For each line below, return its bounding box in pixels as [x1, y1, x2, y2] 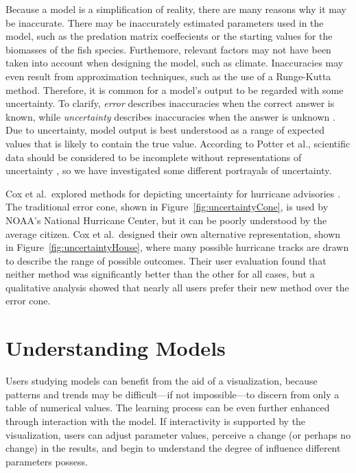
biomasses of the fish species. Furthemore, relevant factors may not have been [5, 42, 331, 56]
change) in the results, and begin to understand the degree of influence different [5, 441, 341, 455]
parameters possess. [5, 454, 88, 468]
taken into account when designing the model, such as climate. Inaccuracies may [5, 56, 344, 70]
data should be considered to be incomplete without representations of [5, 149, 302, 164]
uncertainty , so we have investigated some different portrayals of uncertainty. [5, 163, 332, 178]
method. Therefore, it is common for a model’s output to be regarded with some [5, 82, 344, 97]
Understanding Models [5, 334, 226, 362]
